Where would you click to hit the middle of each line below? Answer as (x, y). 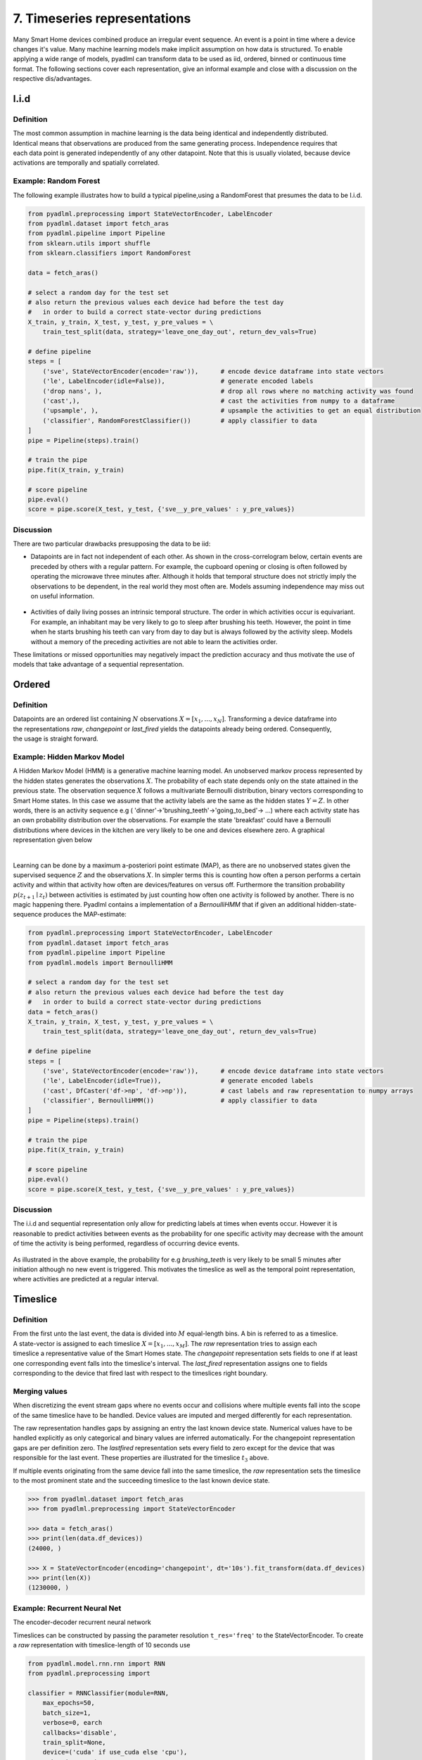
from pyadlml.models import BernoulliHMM (100, 962)
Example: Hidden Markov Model (69, 757)
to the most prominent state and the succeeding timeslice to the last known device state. (141, 1480)
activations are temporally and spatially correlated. (86, 163)
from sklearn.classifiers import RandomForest (109, 253)
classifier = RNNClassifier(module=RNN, (98, 1693)
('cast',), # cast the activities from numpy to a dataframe (219, 401)
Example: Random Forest (57, 181)
